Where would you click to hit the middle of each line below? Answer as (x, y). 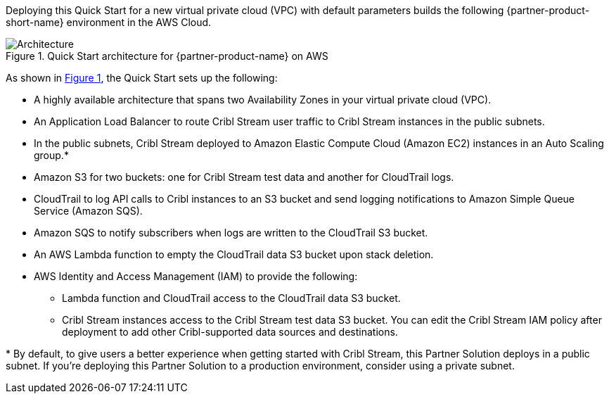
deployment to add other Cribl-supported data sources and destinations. (230, 332)
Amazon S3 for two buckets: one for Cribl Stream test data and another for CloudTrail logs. (244, 177)
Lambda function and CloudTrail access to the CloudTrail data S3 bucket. (231, 298)
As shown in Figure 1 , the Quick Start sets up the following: (142, 78)
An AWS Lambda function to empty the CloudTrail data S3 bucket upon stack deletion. (234, 254)
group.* (51, 155)
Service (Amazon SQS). (88, 211)
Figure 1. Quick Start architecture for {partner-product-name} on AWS (167, 56)
